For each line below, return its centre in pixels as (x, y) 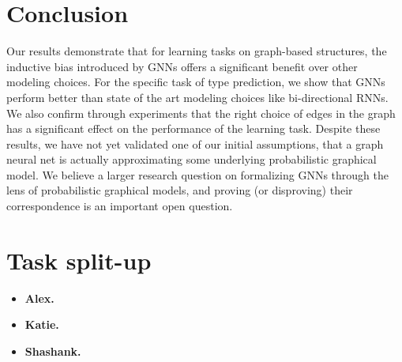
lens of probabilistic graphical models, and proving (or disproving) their (180, 190)
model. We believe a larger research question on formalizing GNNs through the (197, 174)
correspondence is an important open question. (120, 206)
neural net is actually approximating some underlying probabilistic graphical (192, 159)
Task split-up (79, 260)
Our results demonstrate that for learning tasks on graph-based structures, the (197, 51)
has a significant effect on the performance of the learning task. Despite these (193, 128)
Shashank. (53, 351)
